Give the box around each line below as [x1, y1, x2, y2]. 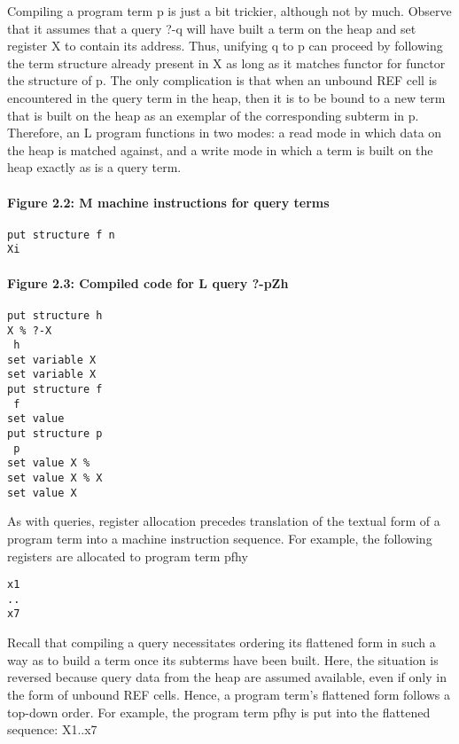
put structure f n [7, 228, 115, 241]
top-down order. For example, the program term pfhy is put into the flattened [7, 702, 431, 721]
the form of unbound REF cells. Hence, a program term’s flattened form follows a [7, 685, 450, 703]
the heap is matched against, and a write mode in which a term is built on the [7, 140, 433, 159]
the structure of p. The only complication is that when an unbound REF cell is [7, 71, 438, 90]
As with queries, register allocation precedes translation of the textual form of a [7, 512, 440, 530]
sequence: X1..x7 [7, 720, 97, 739]
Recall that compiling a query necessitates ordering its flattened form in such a [7, 633, 436, 652]
